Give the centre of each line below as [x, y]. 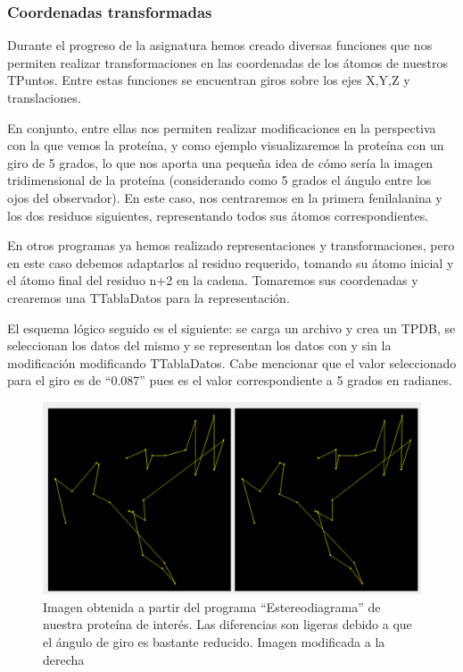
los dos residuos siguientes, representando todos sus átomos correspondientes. [218, 215]
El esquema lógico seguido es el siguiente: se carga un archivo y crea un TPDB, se [231, 328]
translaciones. [44, 97]
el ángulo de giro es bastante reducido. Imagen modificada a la [214, 642]
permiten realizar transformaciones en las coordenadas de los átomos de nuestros [227, 62]
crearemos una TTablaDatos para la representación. [149, 297]
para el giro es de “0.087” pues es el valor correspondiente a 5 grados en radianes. [230, 380]
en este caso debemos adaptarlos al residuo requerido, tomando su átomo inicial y [231, 262]
